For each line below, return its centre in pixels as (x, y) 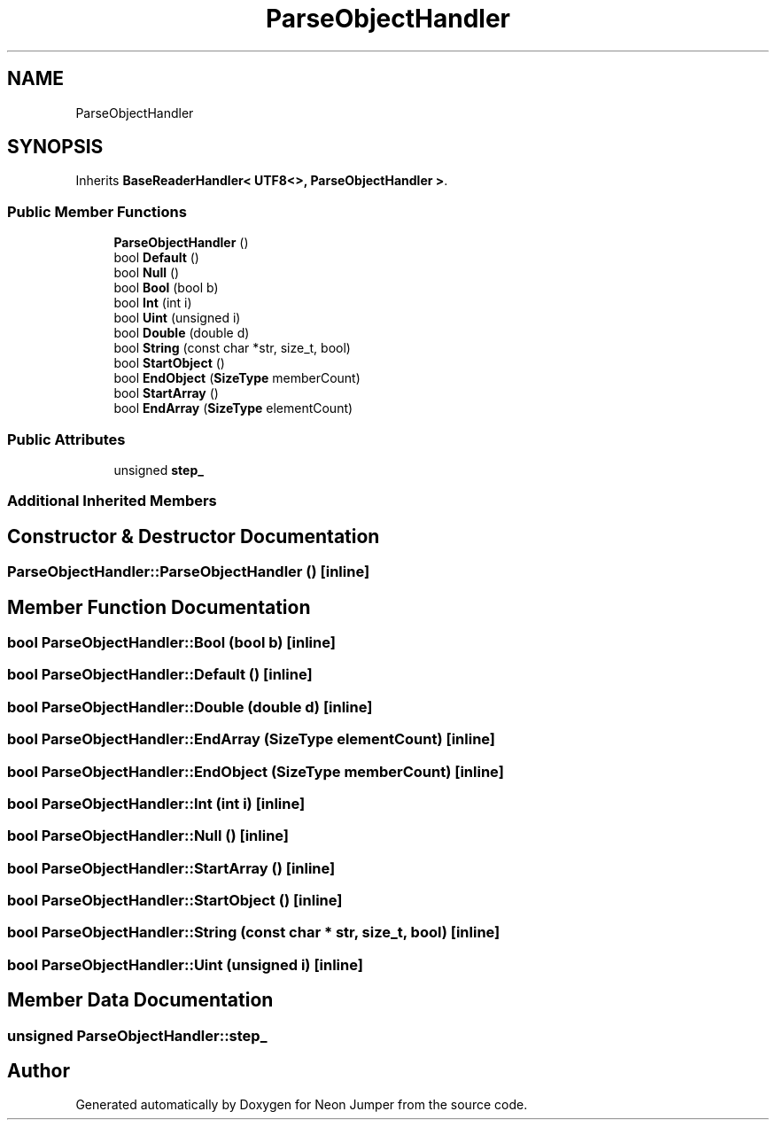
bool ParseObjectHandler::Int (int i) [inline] (156, 803)
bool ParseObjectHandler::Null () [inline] (148, 836)
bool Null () (147, 273)
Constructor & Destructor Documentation (194, 536)
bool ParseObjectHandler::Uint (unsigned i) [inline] (185, 964)
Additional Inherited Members (112, 501)
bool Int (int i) (153, 303)
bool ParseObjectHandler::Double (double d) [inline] (190, 707)
